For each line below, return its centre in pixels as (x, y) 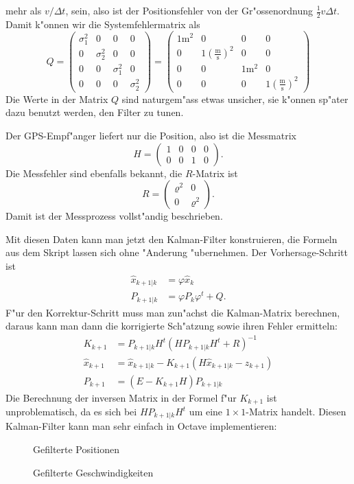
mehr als (24, 10)
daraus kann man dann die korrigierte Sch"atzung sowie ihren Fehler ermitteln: (172, 326)
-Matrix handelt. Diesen (296, 412)
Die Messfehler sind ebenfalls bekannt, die (94, 173)
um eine (206, 412)
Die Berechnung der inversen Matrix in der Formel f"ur (121, 397)
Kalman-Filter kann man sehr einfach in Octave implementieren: (141, 426)
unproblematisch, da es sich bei (71, 412)
